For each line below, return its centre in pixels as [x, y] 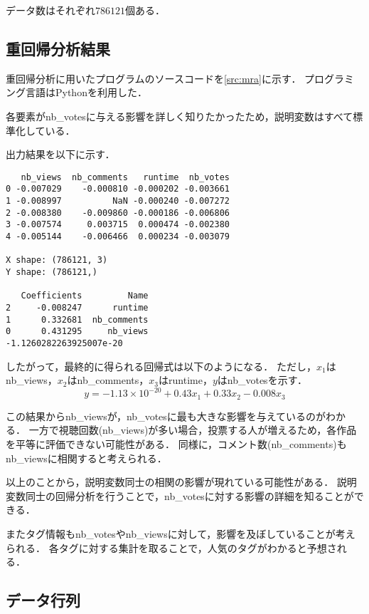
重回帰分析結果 [58, 48]
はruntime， [186, 380]
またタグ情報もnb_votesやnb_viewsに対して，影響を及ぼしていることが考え [181, 533]
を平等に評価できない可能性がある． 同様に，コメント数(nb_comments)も [176, 443]
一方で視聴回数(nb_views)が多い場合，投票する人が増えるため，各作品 [193, 430]
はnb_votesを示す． [262, 380]
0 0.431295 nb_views [77, 332]
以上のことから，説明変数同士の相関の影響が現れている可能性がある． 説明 [181, 482]
